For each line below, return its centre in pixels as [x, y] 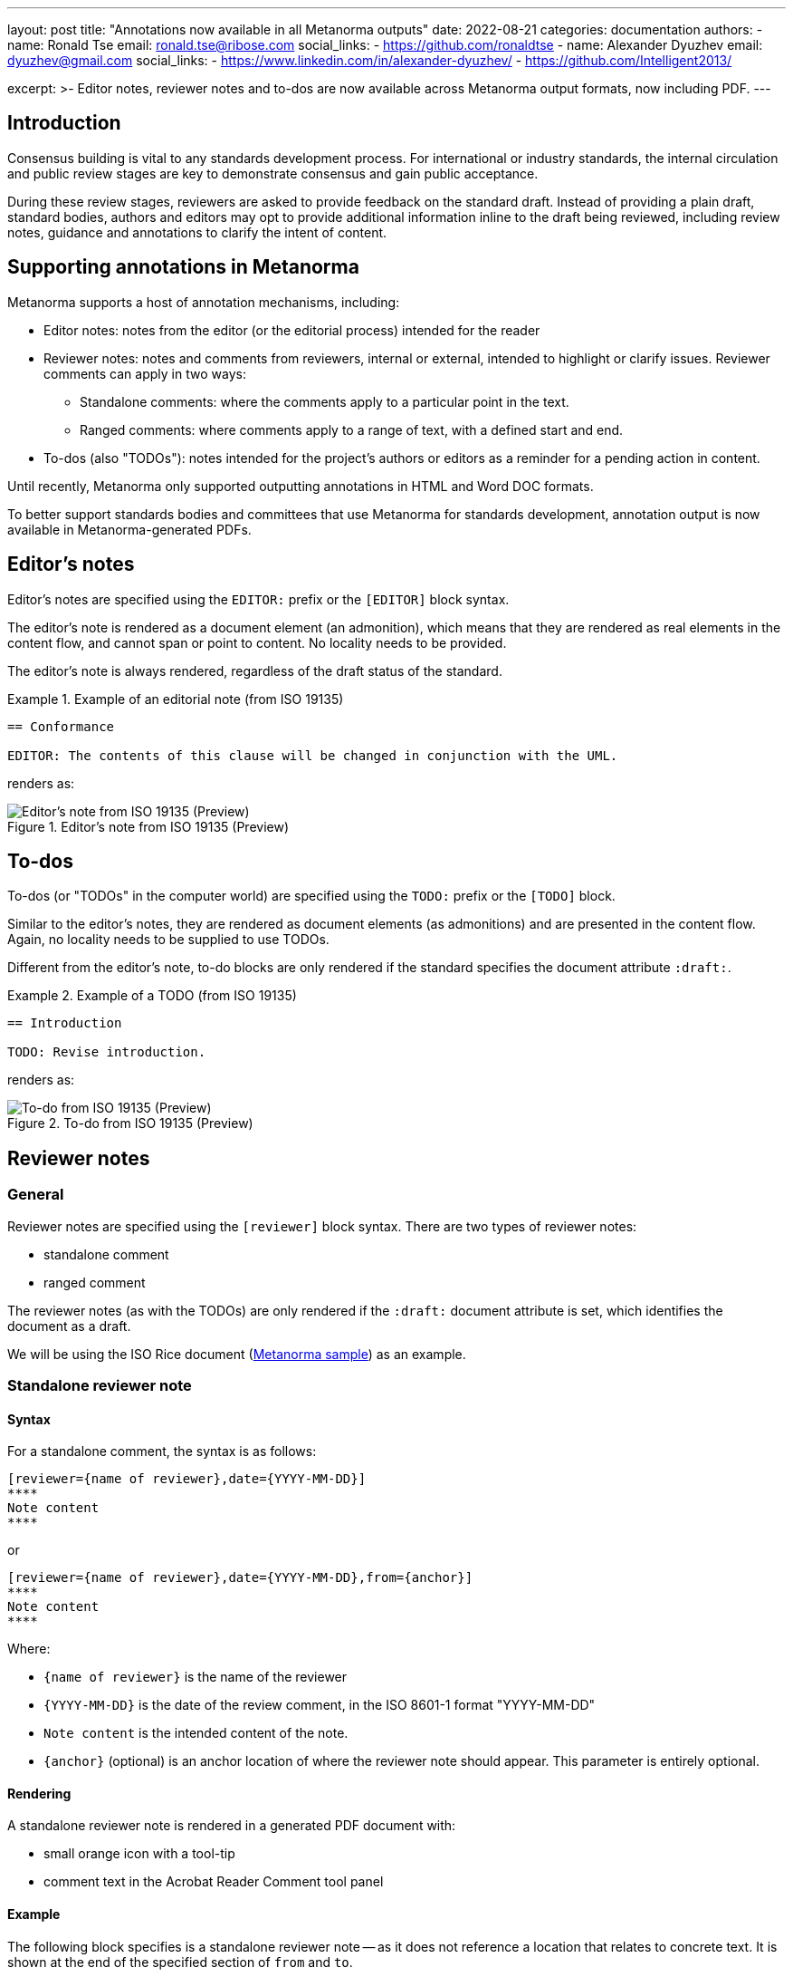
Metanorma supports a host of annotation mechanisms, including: [204, 302]
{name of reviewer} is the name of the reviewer [196, 1677]
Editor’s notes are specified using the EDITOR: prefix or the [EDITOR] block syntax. [258, 599]
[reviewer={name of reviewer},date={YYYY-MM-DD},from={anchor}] [240, 1578]
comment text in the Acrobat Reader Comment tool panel [214, 1882]
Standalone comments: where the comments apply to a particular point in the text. [325, 401]
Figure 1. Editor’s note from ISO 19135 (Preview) [148, 826]
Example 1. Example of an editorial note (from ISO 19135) [176, 699]
